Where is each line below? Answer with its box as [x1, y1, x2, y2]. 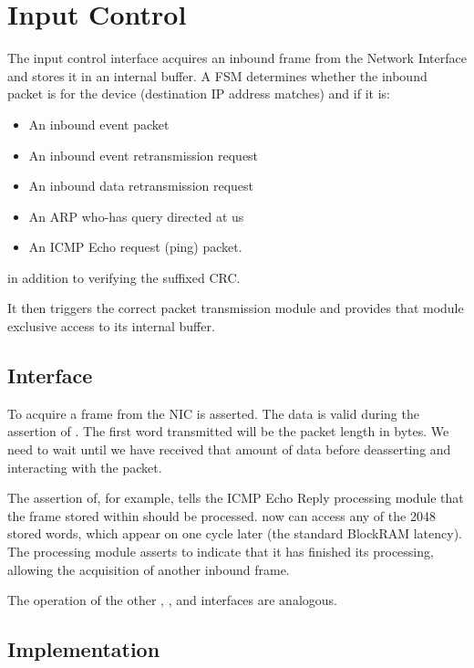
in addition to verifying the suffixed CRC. [7, 267, 241, 287]
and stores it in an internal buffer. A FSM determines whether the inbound [7, 66, 428, 85]
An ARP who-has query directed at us [28, 206, 244, 225]
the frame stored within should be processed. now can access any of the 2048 [7, 506, 436, 525]
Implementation [7, 635, 160, 663]
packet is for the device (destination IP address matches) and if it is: [7, 84, 390, 103]
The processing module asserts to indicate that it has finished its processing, [7, 542, 434, 561]
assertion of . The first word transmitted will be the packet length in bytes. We [7, 422, 449, 441]
